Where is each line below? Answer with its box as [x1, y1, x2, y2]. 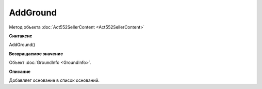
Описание [9, 68, 31, 74]
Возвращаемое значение [9, 51, 63, 57]
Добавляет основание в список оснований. [9, 77, 99, 83]
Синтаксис [9, 33, 33, 39]
